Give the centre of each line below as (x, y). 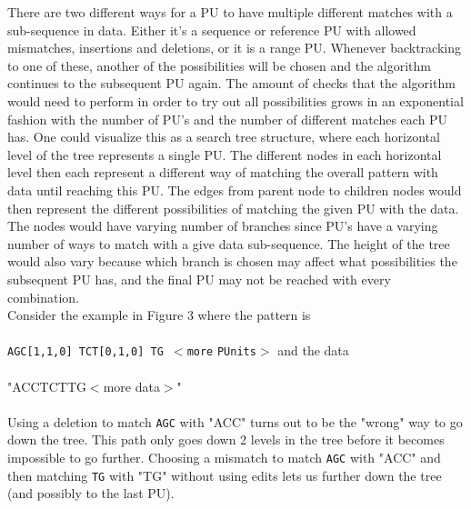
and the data (313, 350)
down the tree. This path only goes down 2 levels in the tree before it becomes (226, 439)
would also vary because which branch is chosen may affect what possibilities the (232, 261)
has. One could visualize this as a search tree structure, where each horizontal (224, 137)
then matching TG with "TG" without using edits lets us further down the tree (225, 475)
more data (131, 386)
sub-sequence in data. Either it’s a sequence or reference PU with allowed (212, 30)
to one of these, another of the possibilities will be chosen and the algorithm (219, 65)
